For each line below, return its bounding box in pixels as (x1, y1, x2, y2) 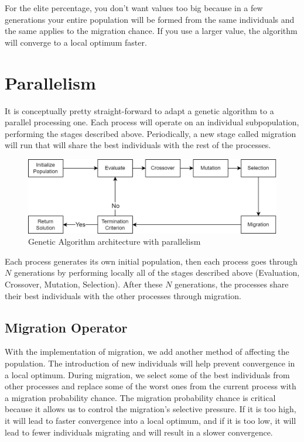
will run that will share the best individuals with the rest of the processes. (5, 139, 271, 151)
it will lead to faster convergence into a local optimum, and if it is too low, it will (5, 414, 296, 426)
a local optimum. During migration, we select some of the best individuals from (5, 368, 290, 381)
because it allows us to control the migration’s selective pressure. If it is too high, (5, 403, 296, 415)
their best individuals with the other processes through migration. (5, 289, 241, 301)
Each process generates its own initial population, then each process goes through (5, 255, 298, 267)
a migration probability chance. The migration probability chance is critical (5, 391, 276, 403)
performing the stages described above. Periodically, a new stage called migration (5, 127, 296, 139)
